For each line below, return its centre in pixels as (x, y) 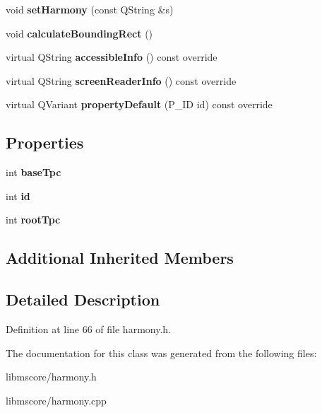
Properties (45, 142)
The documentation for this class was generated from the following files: (161, 353)
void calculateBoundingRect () (79, 33)
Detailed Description (83, 299)
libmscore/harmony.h (51, 377)
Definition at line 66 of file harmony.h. (88, 328)
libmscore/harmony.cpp (56, 400)
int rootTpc (33, 220)
